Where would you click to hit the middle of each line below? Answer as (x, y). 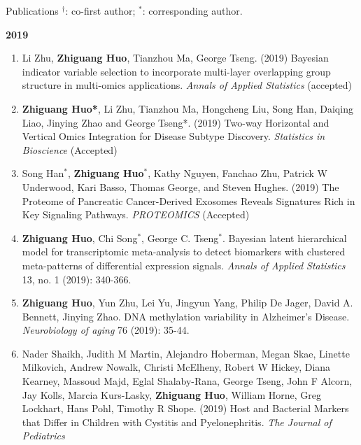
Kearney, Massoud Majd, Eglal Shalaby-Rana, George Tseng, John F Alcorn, (187, 381)
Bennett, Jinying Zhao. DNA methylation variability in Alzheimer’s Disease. (186, 316)
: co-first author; (100, 10)
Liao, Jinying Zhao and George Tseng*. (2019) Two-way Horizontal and (176, 122)
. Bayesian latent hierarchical (285, 238)
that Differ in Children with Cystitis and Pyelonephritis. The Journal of (177, 422)
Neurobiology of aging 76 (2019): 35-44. (106, 330)
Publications (32, 10)
